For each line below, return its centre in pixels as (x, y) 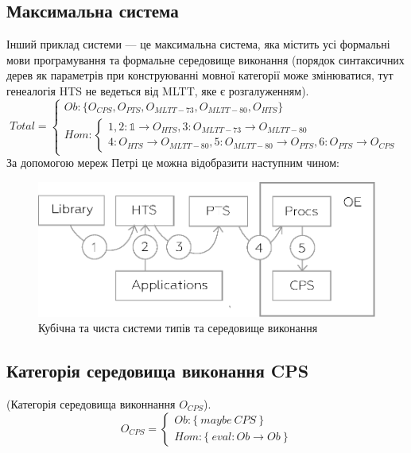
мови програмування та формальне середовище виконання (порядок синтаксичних (205, 59)
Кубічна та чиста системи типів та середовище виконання (178, 328)
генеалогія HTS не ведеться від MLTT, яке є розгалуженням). (158, 90)
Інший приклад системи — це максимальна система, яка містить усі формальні (198, 44)
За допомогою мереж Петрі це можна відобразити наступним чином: (173, 163)
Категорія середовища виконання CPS (158, 371)
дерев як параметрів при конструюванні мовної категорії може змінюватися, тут (200, 75)
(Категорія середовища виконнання (91, 403)
